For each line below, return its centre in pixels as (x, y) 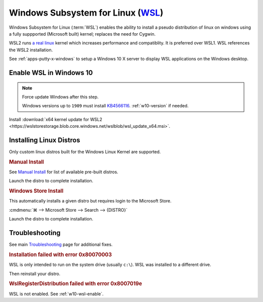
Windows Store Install (36, 191)
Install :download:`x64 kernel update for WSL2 (56, 119)
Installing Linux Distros (45, 140)
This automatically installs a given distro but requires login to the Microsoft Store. (90, 201)
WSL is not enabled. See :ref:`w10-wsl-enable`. (56, 294)
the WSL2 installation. (31, 50)
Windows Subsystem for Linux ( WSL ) (86, 13)
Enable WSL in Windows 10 (51, 72)
